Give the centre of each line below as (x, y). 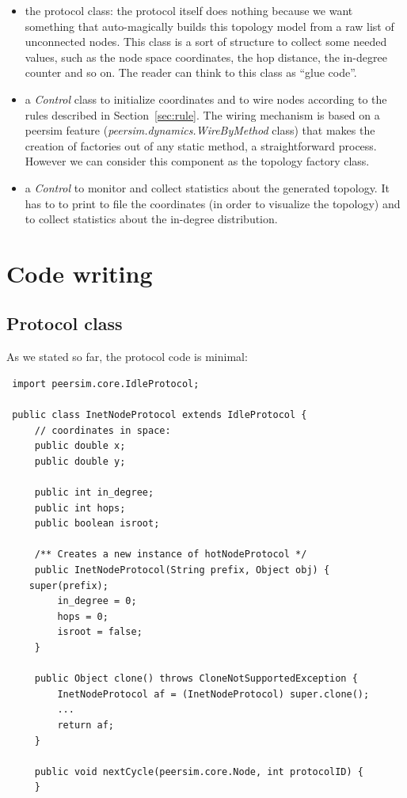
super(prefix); (68, 585)
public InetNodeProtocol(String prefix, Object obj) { (182, 570)
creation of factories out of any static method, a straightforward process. (201, 145)
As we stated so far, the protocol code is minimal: (127, 357)
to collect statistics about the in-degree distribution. (151, 219)
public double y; (80, 461)
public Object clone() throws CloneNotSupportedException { (196, 679)
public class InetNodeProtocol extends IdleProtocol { (160, 415)
